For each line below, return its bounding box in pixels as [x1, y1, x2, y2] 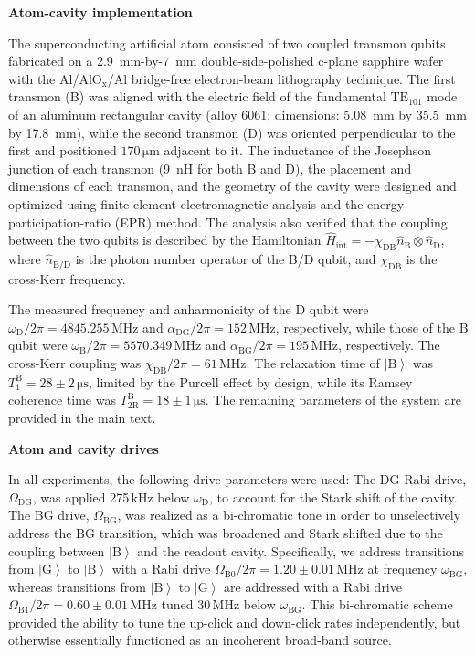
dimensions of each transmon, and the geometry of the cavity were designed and [8, 176, 457, 195]
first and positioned [8, 141, 117, 160]
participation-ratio [8, 212, 111, 231]
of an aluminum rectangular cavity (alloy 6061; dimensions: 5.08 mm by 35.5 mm [8, 104, 467, 123]
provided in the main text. [8, 407, 156, 427]
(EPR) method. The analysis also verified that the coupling [114, 212, 448, 231]
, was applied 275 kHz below [32, 487, 190, 506]
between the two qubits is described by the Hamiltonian [8, 230, 322, 249]
